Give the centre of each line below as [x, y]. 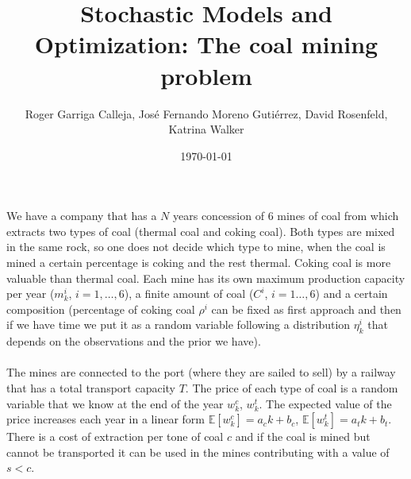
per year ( [31, 294]
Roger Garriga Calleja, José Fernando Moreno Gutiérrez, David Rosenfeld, [206, 113]
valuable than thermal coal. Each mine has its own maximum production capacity [206, 278]
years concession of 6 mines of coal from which [286, 216]
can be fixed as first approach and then [306, 309]
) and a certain [351, 294]
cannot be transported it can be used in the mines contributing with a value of [198, 452]
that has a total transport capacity [91, 388]
